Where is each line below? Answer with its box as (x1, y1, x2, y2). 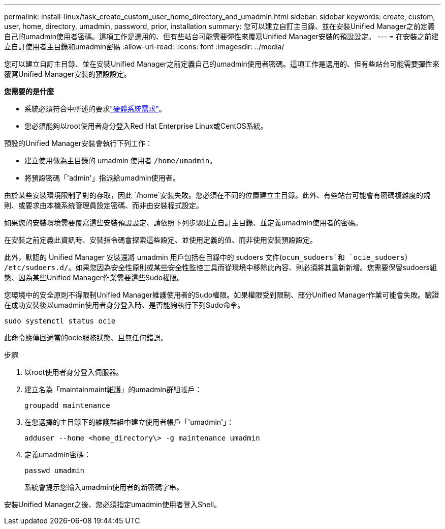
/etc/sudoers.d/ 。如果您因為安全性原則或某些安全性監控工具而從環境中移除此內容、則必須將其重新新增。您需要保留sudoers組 (4, 263, 437, 272)
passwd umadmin (24, 466, 85, 475)
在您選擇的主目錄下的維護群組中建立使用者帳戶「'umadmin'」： (24, 418, 234, 426)
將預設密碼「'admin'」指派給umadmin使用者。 (24, 173, 180, 182)
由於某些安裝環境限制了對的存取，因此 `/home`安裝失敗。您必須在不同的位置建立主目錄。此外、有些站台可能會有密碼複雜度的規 (4, 191, 431, 199)
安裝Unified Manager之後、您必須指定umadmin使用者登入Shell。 (4, 500, 221, 509)
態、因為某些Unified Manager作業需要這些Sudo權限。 (4, 273, 184, 282)
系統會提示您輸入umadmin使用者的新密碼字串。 (24, 483, 183, 491)
